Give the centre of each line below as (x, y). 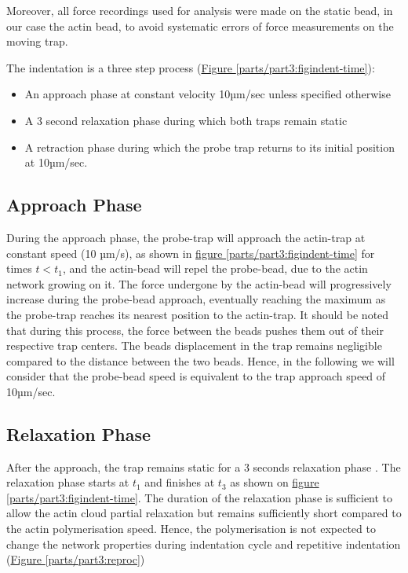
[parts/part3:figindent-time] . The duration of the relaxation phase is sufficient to (200, 497)
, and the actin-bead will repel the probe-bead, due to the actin (215, 268)
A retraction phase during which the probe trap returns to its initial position (209, 147)
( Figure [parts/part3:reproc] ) (76, 559)
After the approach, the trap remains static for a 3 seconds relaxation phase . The (204, 466)
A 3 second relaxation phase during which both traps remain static (186, 120)
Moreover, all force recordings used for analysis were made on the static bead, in (200, 10)
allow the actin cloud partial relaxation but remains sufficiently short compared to (204, 513)
